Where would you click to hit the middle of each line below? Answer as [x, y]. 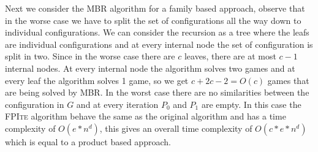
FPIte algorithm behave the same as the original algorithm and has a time [146, 116]
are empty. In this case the [251, 104]
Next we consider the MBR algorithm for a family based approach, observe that [155, 8]
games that [288, 80]
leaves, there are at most [230, 56]
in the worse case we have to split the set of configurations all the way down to [153, 20]
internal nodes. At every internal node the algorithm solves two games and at [150, 68]
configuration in [35, 104]
